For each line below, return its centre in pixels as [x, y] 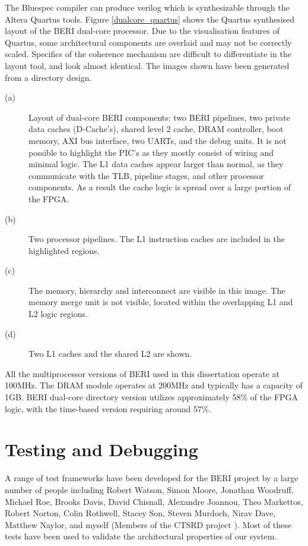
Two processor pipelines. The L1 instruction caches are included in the [157, 239]
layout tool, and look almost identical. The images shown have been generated [147, 65]
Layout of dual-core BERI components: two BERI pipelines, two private [160, 117]
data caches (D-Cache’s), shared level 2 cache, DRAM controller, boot [156, 129]
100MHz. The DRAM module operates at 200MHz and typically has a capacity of [154, 385]
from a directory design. [48, 77]
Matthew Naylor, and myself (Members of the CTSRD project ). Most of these [148, 524]
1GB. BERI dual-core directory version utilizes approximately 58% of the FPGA [152, 397]
